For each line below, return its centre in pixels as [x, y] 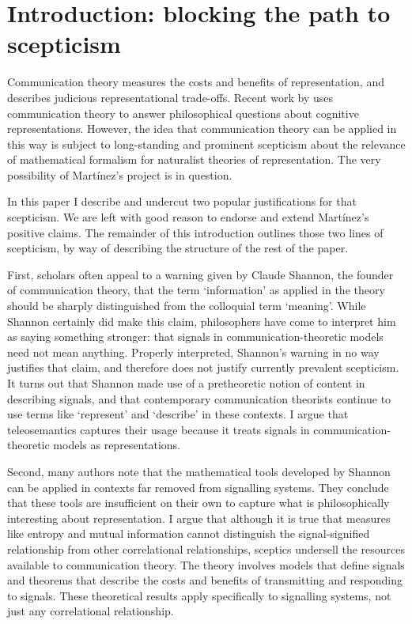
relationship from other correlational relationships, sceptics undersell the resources [206, 548]
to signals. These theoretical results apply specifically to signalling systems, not [199, 595]
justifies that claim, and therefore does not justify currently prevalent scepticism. [203, 367]
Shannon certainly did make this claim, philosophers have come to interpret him [202, 321]
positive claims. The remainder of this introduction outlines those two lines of [195, 232]
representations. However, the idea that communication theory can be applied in [202, 129]
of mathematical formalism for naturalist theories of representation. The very [194, 159]
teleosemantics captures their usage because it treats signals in [159, 429]
